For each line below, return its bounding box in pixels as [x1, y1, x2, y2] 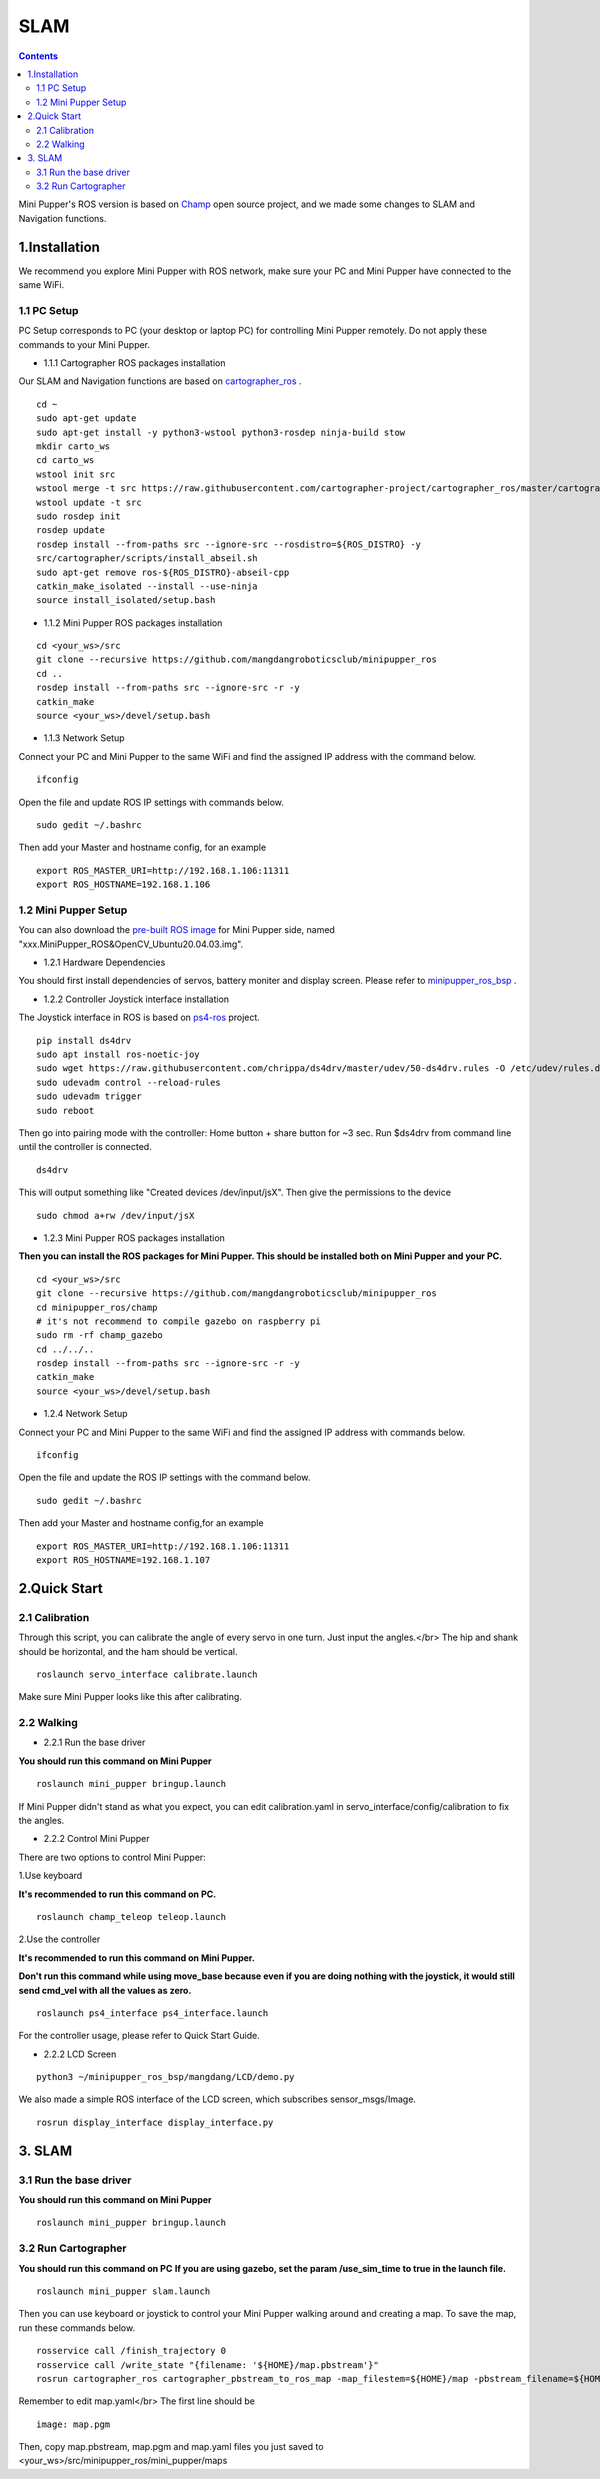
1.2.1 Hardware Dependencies [43, 956, 166, 969]
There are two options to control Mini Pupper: [18, 1851, 207, 1863]
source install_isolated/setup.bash [36, 595, 216, 606]
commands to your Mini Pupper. [18, 338, 150, 350]
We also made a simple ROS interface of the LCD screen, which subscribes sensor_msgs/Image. [18, 2093, 417, 2105]
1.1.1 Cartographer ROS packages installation [43, 357, 226, 369]
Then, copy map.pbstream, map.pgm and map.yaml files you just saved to [18, 2441, 324, 2453]
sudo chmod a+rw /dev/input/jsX [36, 1210, 195, 1221]
